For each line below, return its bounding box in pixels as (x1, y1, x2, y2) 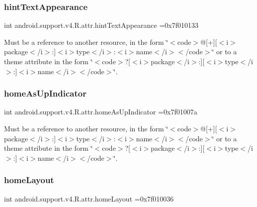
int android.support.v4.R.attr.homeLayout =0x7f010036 (4, 193, 174, 204)
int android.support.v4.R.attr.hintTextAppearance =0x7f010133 (4, 20, 198, 30)
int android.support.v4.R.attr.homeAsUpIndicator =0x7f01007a (4, 106, 197, 117)
